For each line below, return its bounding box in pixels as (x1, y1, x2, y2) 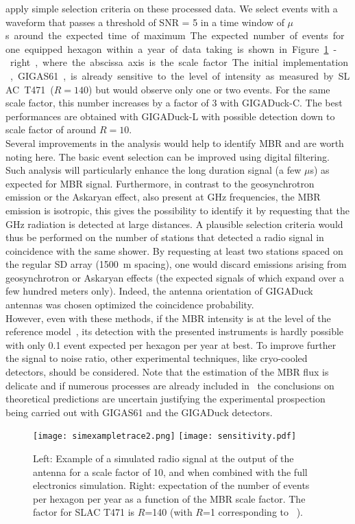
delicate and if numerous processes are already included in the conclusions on (5, 378, 334, 392)
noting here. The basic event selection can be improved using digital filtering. (5, 149, 330, 163)
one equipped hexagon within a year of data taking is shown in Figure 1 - (5, 41, 337, 56)
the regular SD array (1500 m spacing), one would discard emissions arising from (5, 257, 347, 271)
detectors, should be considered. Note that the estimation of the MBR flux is (5, 365, 329, 379)
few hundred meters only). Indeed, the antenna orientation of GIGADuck (5, 284, 313, 298)
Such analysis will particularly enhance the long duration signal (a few (5, 163, 302, 177)
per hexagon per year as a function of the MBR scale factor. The (33, 491, 306, 505)
